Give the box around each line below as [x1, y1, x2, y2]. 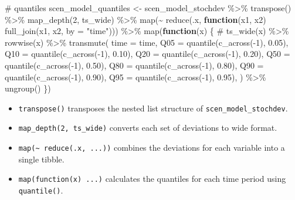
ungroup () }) [5, 82, 51, 94]
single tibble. [18, 152, 65, 165]
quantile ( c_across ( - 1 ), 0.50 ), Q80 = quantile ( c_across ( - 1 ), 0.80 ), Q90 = [5, 59, 264, 71]
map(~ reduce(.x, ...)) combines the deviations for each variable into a [18, 141, 285, 154]
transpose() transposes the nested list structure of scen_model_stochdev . [18, 101, 288, 114]
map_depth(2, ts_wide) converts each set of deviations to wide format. [18, 121, 277, 134]
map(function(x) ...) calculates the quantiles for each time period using [18, 172, 286, 185]
